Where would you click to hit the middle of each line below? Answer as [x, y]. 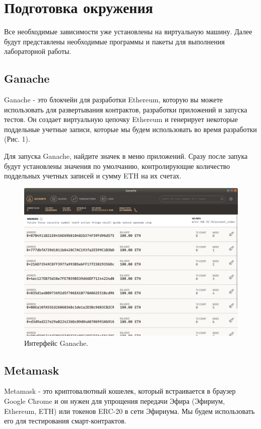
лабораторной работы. [38, 51]
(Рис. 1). [17, 139]
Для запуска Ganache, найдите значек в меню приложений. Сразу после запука [126, 156]
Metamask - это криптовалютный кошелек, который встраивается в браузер [120, 391]
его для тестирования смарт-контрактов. [65, 421]
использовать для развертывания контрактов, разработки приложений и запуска [126, 109]
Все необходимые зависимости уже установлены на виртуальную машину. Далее [128, 32]
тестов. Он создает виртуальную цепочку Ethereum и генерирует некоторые [121, 119]
